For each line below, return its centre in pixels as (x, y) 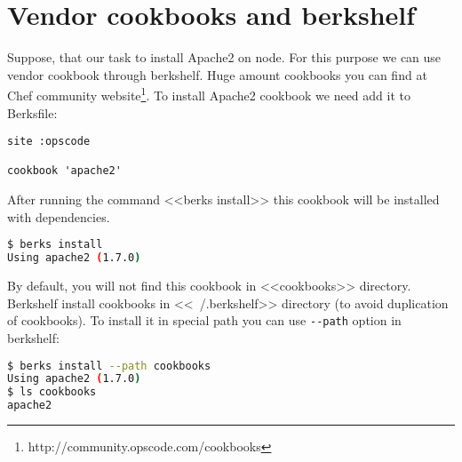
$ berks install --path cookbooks (109, 366)
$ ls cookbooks (52, 392)
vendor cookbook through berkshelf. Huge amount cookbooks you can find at (217, 74)
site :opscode (49, 142)
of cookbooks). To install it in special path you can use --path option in (204, 320)
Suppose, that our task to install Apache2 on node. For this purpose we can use (224, 57)
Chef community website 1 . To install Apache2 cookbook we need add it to (209, 94)
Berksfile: (32, 112)
